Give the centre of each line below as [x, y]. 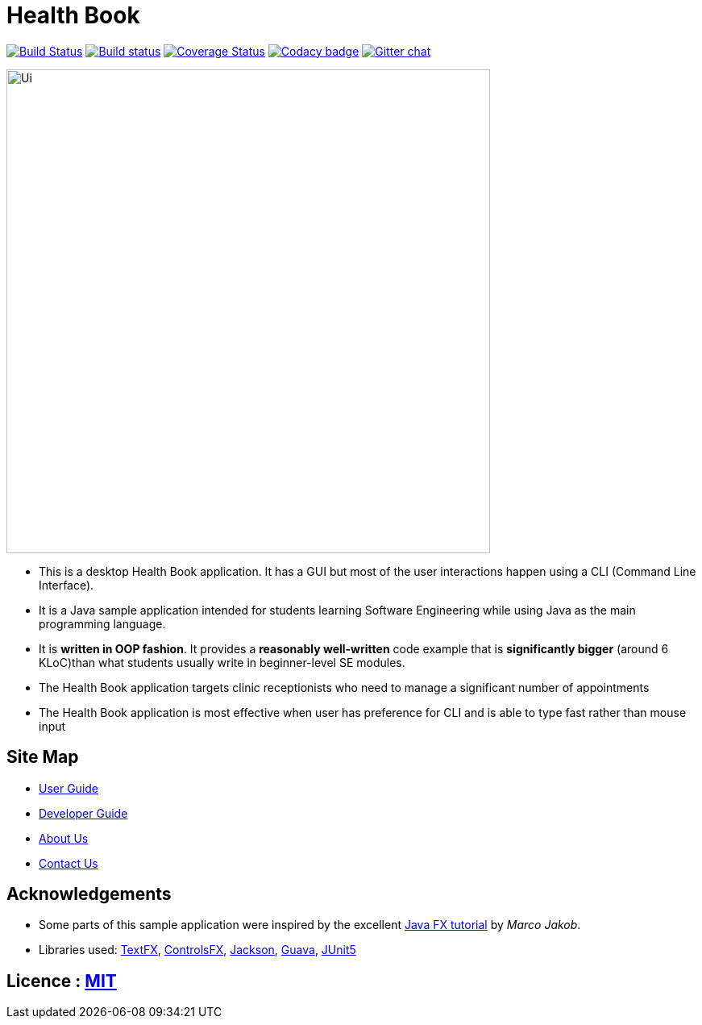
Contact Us [69, 863]
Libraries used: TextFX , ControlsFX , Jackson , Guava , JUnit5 [197, 950]
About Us [64, 838]
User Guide [69, 788]
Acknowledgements [89, 894]
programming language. [102, 623]
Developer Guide [83, 813]
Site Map [43, 757]
